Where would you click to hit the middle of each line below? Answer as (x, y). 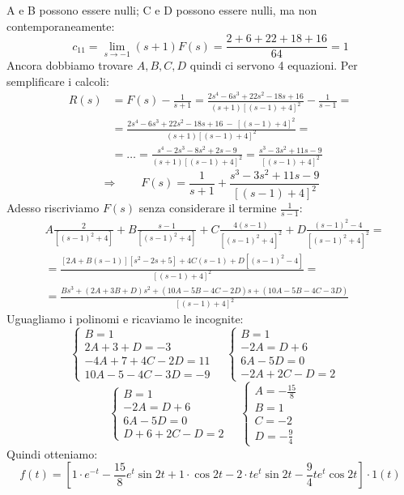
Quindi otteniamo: (52, 453)
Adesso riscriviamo (53, 208)
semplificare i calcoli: (58, 81)
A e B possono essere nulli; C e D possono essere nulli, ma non (162, 10)
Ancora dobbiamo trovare (70, 65)
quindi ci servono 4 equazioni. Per (274, 65)
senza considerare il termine (208, 208)
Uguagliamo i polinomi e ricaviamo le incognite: (125, 319)
